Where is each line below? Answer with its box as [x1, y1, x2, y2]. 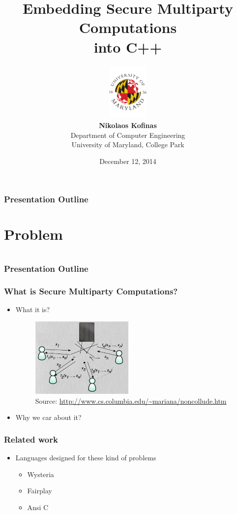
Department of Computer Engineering [70, 129, 185, 140]
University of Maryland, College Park [71, 139, 184, 150]
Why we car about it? [15, 412, 82, 422]
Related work [4, 433, 58, 445]
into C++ [93, 36, 162, 57]
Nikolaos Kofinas [99, 120, 157, 130]
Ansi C [27, 502, 49, 512]
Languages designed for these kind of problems [15, 452, 156, 463]
